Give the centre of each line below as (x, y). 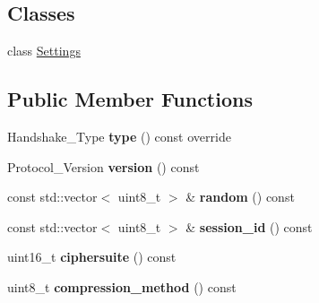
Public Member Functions (130, 99)
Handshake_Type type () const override (119, 136)
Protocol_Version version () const (103, 166)
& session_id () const (249, 226)
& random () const (240, 197)
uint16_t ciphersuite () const (92, 257)
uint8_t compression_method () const (122, 286)
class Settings (44, 51)
